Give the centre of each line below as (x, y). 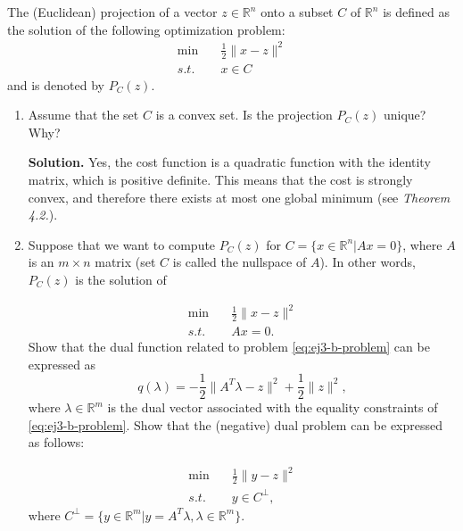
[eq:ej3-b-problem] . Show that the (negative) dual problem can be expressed (236, 424)
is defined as (416, 12)
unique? (405, 115)
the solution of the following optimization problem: (146, 29)
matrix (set (125, 262)
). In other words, (368, 262)
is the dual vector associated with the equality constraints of (273, 407)
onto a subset (297, 12)
